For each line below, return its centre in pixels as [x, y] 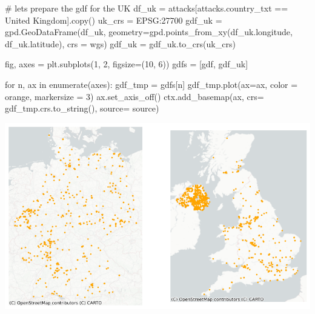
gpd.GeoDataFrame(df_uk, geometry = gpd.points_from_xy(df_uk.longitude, [149, 32]
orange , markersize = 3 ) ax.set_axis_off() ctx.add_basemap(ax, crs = [134, 96]
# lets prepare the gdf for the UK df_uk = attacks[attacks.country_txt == [147, 8]
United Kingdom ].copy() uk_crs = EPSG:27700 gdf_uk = [114, 20]
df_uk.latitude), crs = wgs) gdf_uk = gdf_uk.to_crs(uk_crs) [120, 43]
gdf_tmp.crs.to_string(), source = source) [82, 108]
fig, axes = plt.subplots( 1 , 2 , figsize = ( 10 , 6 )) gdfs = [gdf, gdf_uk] [127, 64]
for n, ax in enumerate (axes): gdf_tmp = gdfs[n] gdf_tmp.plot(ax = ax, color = [151, 84]
